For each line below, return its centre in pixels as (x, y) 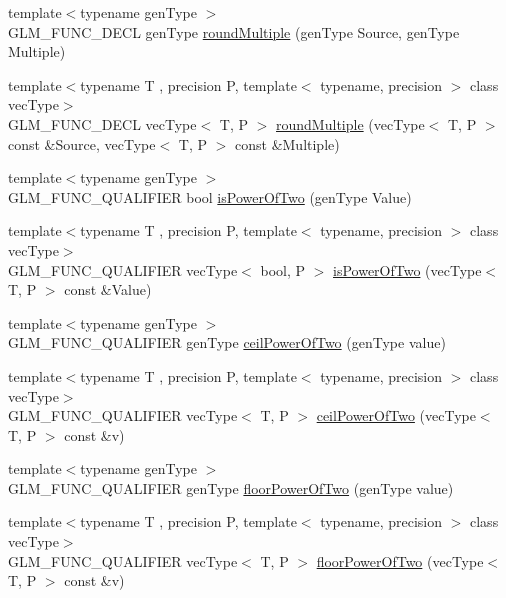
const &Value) (108, 289)
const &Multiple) (287, 143)
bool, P (283, 269)
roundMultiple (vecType (350, 123)
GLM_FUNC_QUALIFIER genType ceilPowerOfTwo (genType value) (227, 342)
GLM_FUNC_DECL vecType (102, 123)
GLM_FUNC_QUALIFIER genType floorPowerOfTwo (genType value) (231, 487)
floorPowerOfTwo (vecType (400, 560)
